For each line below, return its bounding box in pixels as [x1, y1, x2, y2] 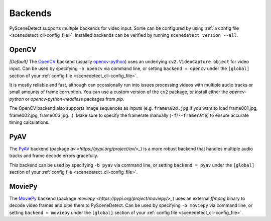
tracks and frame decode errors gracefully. [9, 153, 98, 159]
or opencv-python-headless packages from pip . [25, 96, 124, 102]
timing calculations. [9, 119, 50, 125]
